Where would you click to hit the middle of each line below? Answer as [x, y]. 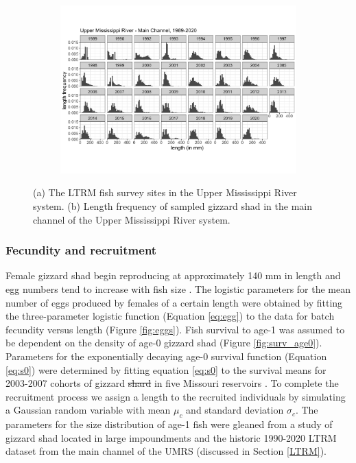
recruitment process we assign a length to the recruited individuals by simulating [176, 396]
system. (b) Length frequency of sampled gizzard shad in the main [173, 206]
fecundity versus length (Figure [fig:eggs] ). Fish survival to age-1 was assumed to [175, 329]
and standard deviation [235, 410]
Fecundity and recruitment [81, 250]
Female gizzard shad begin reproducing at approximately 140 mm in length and [173, 275]
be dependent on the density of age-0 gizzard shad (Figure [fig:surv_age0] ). [164, 343]
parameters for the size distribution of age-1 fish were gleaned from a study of [169, 424]
